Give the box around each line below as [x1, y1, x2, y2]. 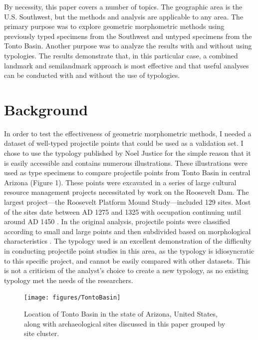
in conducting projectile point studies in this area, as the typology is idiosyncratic [4, 246, 255, 256]
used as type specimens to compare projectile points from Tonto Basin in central [4, 167, 251, 178]
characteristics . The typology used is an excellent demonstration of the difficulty [4, 236, 252, 246]
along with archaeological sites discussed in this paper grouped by [24, 318, 226, 329]
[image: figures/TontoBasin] [24, 294, 121, 302]
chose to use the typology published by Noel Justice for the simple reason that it [4, 148, 251, 158]
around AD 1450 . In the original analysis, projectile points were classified [4, 216, 231, 227]
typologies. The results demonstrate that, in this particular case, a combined [4, 50, 238, 60]
